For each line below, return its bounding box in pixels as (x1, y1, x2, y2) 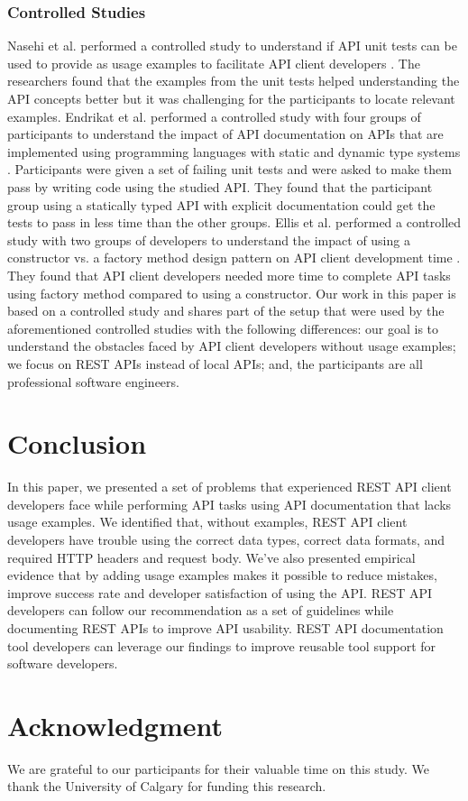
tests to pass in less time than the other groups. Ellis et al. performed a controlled (7, 213, 462, 232)
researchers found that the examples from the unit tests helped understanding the (7, 71, 460, 90)
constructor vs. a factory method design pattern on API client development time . (7, 248, 461, 267)
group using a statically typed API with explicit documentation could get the (7, 195, 436, 214)
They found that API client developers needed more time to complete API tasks (7, 265, 451, 284)
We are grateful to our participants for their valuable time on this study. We (7, 759, 429, 778)
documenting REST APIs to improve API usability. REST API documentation (7, 618, 444, 637)
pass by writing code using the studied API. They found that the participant (7, 177, 433, 196)
